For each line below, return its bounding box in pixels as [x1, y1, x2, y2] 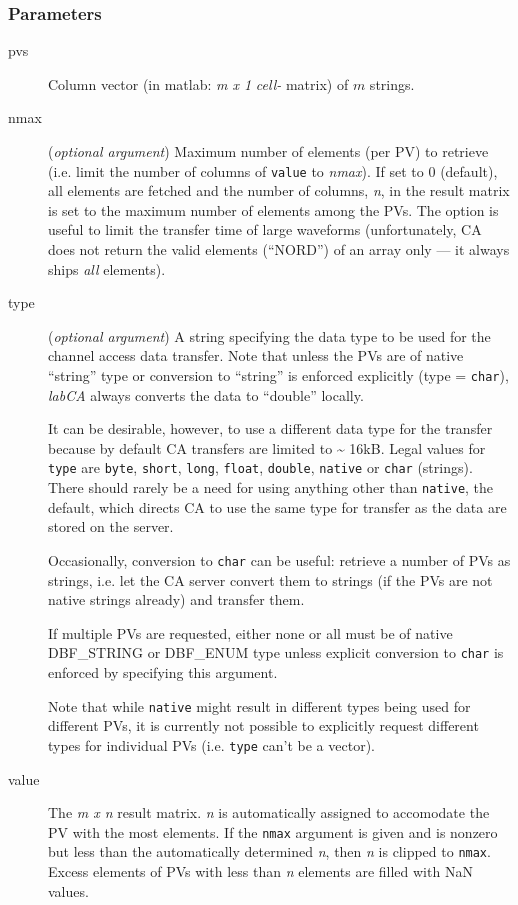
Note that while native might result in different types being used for [48, 695, 471, 716]
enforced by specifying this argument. [48, 662, 278, 683]
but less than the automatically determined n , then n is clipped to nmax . [48, 841, 491, 862]
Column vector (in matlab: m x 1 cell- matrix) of [48, 73, 349, 94]
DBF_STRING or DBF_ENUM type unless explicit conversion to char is [48, 642, 504, 663]
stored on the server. [48, 516, 174, 537]
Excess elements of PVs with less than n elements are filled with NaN [48, 861, 473, 882]
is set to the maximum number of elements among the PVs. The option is [48, 199, 499, 220]
